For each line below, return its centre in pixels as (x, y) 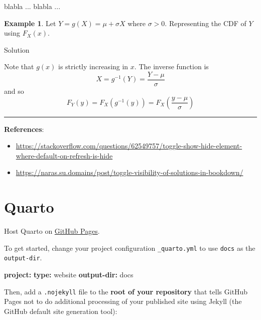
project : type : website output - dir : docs (69, 275)
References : (24, 129)
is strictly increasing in (93, 66)
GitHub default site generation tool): (61, 311)
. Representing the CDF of (206, 23)
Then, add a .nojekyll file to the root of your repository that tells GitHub (126, 291)
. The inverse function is (171, 66)
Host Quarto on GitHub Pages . (52, 231)
